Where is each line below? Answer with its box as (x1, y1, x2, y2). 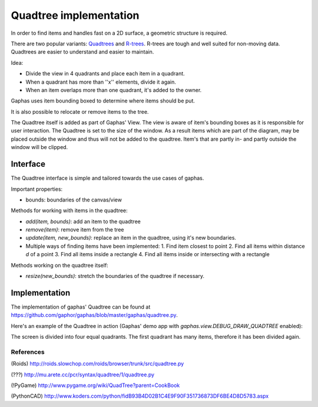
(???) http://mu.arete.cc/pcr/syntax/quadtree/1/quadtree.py (11, 371, 155, 378)
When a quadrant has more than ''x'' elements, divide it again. (25, 78, 177, 85)
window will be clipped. (11, 144, 68, 151)
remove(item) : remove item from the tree (25, 226, 124, 233)
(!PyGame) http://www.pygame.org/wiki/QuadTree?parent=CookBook (11, 382, 180, 389)
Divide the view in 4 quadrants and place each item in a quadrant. (25, 70, 185, 77)
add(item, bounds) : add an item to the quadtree (25, 218, 141, 225)
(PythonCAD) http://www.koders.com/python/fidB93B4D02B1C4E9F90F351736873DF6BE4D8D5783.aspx (11, 392, 269, 400)
